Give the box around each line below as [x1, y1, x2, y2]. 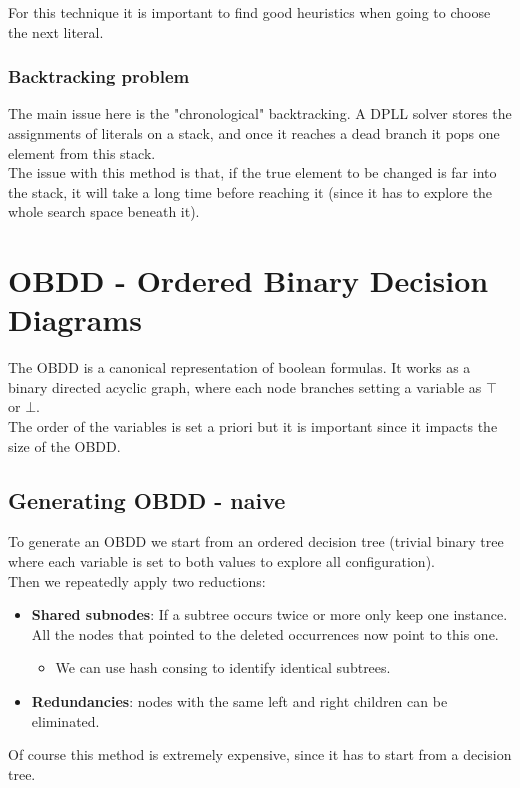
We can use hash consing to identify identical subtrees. [55, 657, 391, 678]
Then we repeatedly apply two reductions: [8, 570, 266, 591]
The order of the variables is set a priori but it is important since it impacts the [8, 416, 498, 437]
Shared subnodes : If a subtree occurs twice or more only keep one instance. [31, 604, 508, 625]
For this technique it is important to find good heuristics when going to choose [8, 2, 491, 22]
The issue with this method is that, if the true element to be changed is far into [8, 162, 497, 183]
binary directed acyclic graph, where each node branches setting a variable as [8, 376, 482, 397]
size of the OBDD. [8, 435, 121, 456]
